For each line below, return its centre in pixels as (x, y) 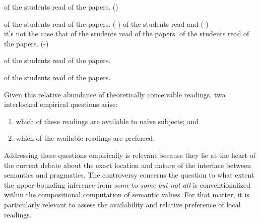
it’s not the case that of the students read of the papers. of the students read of (127, 34)
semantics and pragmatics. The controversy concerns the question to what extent (129, 175)
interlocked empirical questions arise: (61, 104)
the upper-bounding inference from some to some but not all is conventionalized (127, 184)
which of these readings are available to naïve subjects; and (107, 121)
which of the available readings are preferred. (85, 138)
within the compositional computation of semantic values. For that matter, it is (127, 194)
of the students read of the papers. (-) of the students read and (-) (106, 23)
